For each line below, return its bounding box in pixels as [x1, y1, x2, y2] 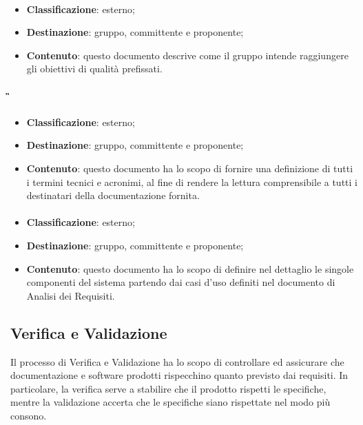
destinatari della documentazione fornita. [26, 188, 200, 203]
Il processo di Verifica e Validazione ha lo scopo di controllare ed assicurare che [10, 354, 344, 369]
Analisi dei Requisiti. [26, 288, 115, 302]
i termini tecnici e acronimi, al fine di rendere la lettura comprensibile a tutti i [26, 174, 357, 189]
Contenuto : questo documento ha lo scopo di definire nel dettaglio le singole [26, 261, 354, 276]
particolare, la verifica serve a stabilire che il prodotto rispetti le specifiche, [10, 381, 326, 395]
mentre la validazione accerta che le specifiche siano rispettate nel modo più [10, 395, 331, 409]
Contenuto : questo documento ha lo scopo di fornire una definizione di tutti [26, 160, 353, 175]
